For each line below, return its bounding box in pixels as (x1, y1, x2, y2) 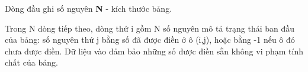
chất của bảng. (5, 56, 58, 68)
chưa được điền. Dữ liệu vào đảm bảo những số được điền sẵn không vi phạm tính (5, 44, 304, 57)
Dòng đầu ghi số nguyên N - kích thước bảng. (5, 2, 172, 14)
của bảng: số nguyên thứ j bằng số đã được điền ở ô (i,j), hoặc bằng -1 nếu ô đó (5, 33, 295, 46)
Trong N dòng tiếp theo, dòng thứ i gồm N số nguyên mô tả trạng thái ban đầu (5, 22, 295, 34)
